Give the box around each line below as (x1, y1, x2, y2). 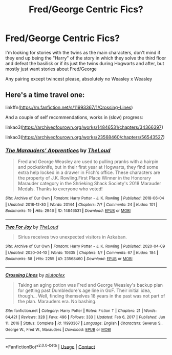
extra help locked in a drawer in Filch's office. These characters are (17, 169, 160, 175)
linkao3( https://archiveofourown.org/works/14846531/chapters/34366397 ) (5, 124, 164, 130)
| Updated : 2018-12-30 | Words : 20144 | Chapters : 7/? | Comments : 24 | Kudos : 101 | (5, 202, 158, 207)
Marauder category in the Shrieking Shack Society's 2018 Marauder (17, 181, 161, 187)
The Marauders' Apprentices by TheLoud (5, 147, 111, 154)
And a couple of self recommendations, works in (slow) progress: (5, 114, 143, 120)
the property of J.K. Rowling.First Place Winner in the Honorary (17, 175, 151, 181)
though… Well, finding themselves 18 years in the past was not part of (17, 292, 165, 299)
